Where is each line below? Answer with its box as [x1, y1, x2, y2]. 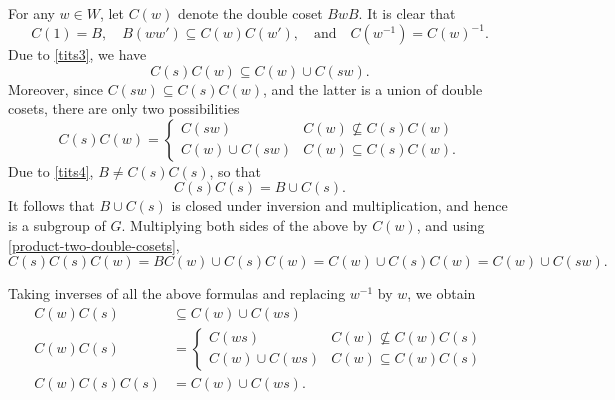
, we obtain [407, 283, 476, 304]
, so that [209, 160, 261, 181]
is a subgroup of [8, 215, 106, 236]
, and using [416, 215, 485, 236]
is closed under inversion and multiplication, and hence [171, 195, 508, 216]
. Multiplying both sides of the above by [121, 215, 368, 236]
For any [8, 3, 55, 23]
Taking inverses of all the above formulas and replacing [8, 283, 346, 304]
